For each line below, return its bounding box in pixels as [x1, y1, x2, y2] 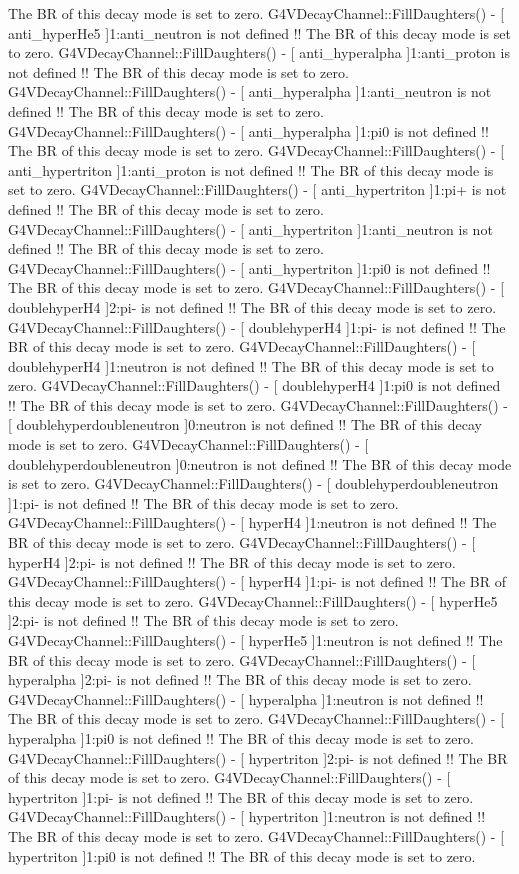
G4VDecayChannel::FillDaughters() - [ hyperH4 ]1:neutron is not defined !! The [8, 512, 497, 533]
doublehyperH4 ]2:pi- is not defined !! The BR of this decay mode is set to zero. [8, 296, 497, 317]
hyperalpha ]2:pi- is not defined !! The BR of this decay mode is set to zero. [8, 669, 472, 690]
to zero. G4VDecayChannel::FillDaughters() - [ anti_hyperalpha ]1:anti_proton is [8, 42, 510, 63]
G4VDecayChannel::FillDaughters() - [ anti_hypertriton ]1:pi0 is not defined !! [8, 257, 491, 278]
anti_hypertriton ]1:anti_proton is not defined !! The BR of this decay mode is [8, 159, 494, 180]
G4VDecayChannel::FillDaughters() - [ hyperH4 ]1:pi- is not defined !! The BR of [8, 571, 506, 592]
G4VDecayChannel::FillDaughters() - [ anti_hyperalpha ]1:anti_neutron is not [8, 81, 492, 102]
